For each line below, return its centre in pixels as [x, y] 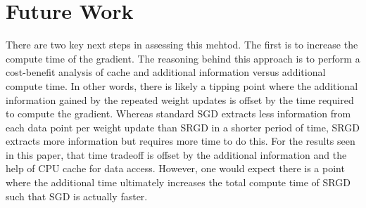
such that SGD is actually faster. [77, 196]
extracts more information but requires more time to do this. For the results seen [181, 141]
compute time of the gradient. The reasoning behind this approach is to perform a [183, 58]
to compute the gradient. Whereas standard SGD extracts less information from [178, 113]
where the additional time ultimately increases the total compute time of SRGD [178, 182]
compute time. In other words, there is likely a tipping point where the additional [182, 85]
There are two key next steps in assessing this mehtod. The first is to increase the [182, 45]
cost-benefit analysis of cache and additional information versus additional [166, 72]
